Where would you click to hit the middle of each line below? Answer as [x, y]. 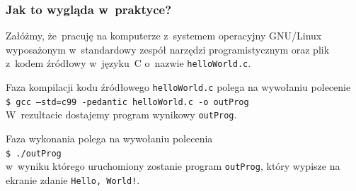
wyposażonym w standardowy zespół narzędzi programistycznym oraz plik [168, 49]
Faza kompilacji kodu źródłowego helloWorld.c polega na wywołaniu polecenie [178, 87]
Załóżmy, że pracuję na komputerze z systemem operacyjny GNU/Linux [164, 36]
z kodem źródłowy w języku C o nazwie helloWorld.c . [128, 63]
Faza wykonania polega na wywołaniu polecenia [109, 138]
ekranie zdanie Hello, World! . [73, 179]
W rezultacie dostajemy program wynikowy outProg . [121, 115]
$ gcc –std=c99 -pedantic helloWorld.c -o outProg [127, 102]
